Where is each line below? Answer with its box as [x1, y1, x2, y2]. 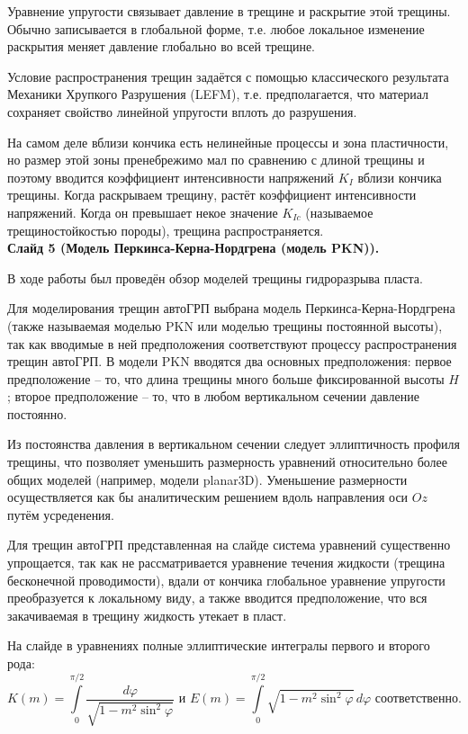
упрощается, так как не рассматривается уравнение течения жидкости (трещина [7, 553, 445, 572]
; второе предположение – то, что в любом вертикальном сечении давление [7, 387, 419, 406]
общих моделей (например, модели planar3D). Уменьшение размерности [7, 470, 408, 488]
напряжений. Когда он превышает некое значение [7, 202, 278, 221]
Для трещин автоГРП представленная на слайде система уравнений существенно [7, 535, 451, 554]
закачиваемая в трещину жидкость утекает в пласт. [7, 605, 287, 624]
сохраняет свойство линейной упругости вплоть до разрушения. [7, 102, 357, 121]
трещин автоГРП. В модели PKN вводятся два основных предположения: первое [7, 352, 452, 371]
